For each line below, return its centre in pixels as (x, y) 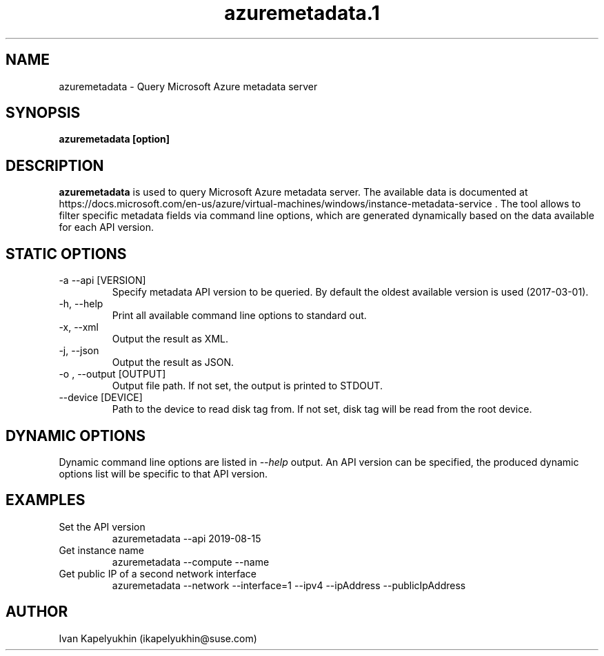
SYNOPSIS (43, 113)
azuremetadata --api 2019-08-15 (187, 538)
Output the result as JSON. (173, 362)
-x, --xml (79, 327)
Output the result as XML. (170, 339)
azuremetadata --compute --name (191, 562)
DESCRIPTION (55, 165)
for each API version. (106, 227)
